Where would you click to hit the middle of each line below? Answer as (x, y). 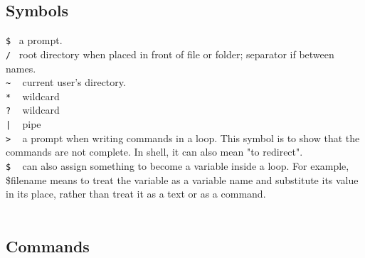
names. (21, 68)
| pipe (23, 124)
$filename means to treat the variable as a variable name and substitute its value (182, 179)
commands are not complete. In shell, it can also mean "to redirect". (154, 152)
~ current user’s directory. (66, 82)
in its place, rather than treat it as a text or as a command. (136, 194)
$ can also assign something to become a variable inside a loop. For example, (178, 165)
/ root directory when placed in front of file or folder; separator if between (170, 54)
